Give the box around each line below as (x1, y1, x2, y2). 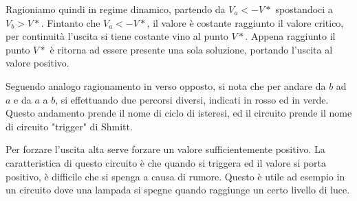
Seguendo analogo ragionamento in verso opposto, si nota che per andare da (6, 78, 326, 93)
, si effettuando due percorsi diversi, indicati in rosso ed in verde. (55, 92, 329, 106)
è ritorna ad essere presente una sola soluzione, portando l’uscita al (50, 42, 333, 56)
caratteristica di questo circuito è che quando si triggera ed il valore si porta (6, 155, 327, 169)
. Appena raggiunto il (245, 29, 336, 43)
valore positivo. (6, 56, 69, 70)
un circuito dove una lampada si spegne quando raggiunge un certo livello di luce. (6, 182, 350, 197)
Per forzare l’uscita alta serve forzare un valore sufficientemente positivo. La (6, 142, 325, 156)
